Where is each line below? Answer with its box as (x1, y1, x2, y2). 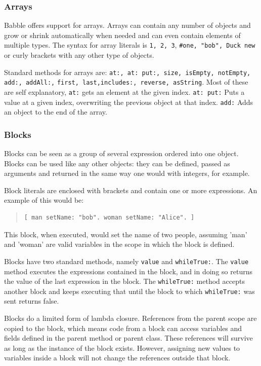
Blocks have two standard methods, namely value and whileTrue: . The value (4, 255, 249, 266)
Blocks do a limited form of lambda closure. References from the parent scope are (4, 313, 257, 323)
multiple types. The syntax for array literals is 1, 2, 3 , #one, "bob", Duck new (4, 40, 255, 50)
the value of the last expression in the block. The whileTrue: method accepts (4, 276, 245, 286)
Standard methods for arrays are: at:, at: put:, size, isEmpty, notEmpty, (4, 66, 251, 77)
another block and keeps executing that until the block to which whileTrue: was (4, 285, 255, 296)
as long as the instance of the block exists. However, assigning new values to (4, 342, 240, 353)
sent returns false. (4, 296, 59, 306)
